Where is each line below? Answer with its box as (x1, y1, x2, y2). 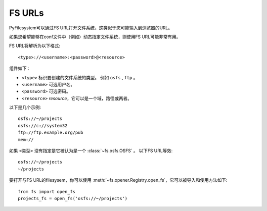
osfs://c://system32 (18, 123, 68, 128)
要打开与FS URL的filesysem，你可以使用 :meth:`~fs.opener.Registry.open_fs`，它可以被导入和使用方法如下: (9, 177, 227, 183)
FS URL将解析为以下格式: (9, 43, 60, 49)
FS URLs (9, 7, 44, 18)
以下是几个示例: (9, 105, 42, 110)
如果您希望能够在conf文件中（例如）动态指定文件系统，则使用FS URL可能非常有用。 (9, 34, 181, 40)
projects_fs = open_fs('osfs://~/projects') (18, 196, 128, 201)
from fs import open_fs (18, 189, 76, 194)
